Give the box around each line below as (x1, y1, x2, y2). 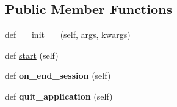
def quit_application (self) (5, 89, 113, 102)
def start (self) (5, 48, 59, 61)
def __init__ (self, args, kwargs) (5, 28, 131, 41)
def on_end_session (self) (5, 69, 111, 82)
